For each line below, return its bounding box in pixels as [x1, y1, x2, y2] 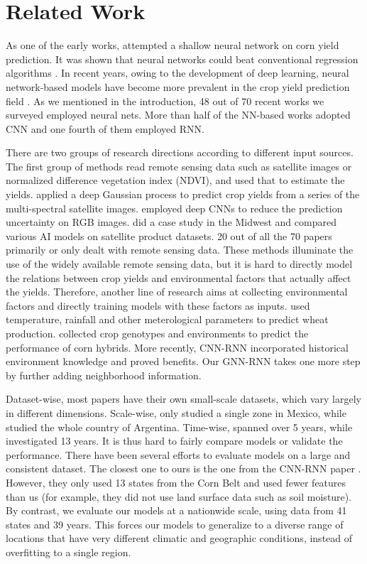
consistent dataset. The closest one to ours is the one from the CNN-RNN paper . [6, 461, 361, 476]
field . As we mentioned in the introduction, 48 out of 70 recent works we [6, 93, 324, 108]
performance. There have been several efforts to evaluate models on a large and [6, 447, 351, 462]
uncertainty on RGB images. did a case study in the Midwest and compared [6, 215, 336, 229]
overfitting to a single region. [6, 544, 131, 559]
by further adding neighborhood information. [6, 367, 202, 382]
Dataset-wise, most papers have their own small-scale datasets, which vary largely [6, 391, 362, 406]
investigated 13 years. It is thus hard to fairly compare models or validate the [6, 433, 343, 448]
